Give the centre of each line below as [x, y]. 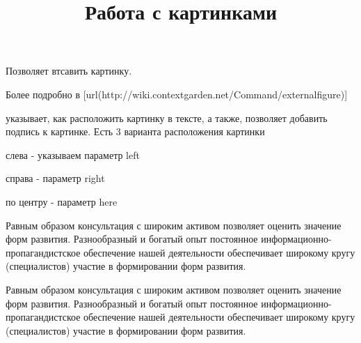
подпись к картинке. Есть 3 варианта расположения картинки [135, 131]
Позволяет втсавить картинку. [69, 71]
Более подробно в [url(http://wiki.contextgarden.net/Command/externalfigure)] [177, 94]
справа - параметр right [55, 178]
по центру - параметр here [62, 201]
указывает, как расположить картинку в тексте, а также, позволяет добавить [167, 117]
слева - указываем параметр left [73, 154]
